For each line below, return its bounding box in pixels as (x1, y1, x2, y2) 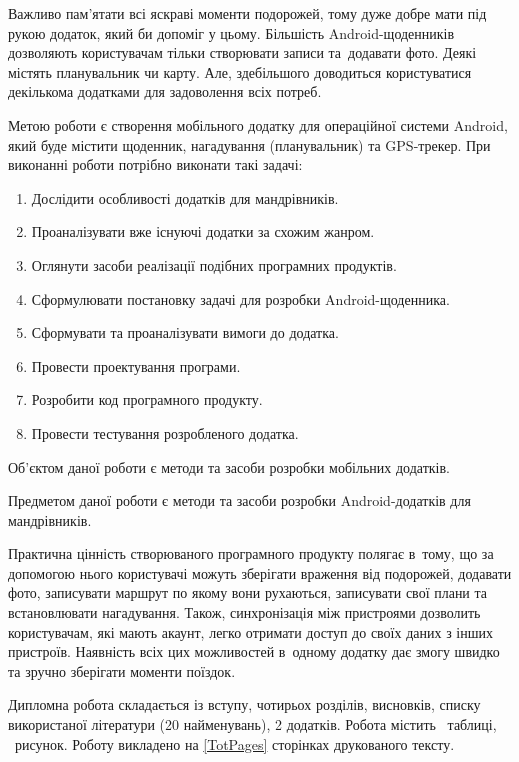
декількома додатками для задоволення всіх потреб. (8, 81, 322, 102)
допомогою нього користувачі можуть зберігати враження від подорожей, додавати (8, 562, 512, 583)
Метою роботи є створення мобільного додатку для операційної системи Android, (8, 114, 508, 135)
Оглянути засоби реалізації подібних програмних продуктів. (31, 254, 397, 275)
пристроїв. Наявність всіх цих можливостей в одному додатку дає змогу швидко (8, 641, 500, 662)
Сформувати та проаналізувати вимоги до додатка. (31, 322, 339, 343)
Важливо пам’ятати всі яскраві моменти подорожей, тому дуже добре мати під (8, 3, 487, 23)
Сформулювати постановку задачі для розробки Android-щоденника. (31, 288, 450, 309)
